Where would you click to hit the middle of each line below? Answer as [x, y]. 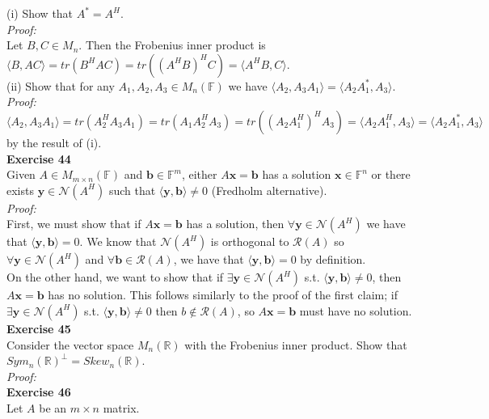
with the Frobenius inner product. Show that [296, 344]
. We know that [118, 241]
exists [20, 190]
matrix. [121, 407]
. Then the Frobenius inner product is [172, 45]
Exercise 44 [39, 158]
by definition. [333, 259]
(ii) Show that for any [61, 85]
